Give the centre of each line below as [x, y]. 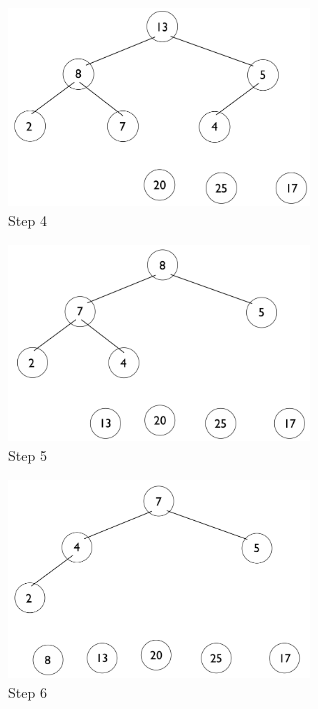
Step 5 [27, 455]
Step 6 [27, 692]
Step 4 [27, 219]
